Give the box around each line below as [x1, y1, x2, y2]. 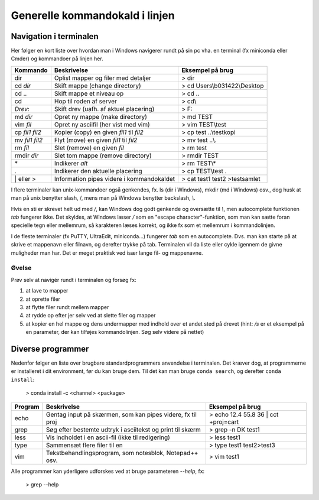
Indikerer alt [54, 159, 88, 167]
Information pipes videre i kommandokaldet [54, 174, 175, 183]
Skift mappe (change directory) [54, 82, 141, 90]
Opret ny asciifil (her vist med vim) [54, 120, 150, 128]
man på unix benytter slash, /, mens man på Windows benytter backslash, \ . [11, 194, 196, 202]
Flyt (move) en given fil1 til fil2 [54, 136, 138, 144]
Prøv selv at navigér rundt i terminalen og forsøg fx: [11, 276, 136, 283]
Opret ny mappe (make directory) [54, 112, 147, 121]
